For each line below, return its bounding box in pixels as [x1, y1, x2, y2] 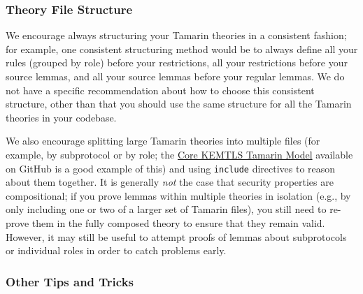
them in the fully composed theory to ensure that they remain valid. [31, 216, 325, 230]
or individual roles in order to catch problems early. [6, 243, 227, 258]
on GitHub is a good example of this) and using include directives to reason [6, 161, 336, 175]
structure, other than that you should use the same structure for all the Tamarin [6, 96, 352, 111]
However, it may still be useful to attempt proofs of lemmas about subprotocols [6, 229, 347, 244]
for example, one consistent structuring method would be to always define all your [6, 41, 358, 56]
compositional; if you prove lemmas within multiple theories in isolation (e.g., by [6, 188, 351, 203]
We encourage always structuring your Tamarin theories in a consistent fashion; [6, 28, 347, 43]
